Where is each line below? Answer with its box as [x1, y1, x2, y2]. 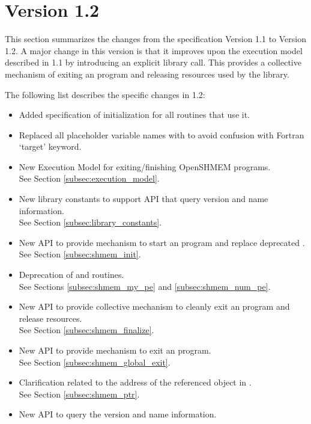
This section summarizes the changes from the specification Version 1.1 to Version [5, 32, 306, 45]
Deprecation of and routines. [19, 268, 124, 281]
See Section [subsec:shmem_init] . [19, 248, 141, 260]
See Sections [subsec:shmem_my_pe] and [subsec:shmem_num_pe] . [19, 280, 271, 292]
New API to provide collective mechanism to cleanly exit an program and [19, 300, 290, 313]
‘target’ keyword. [19, 140, 82, 153]
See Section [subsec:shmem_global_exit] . [19, 355, 171, 368]
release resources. [19, 312, 82, 324]
